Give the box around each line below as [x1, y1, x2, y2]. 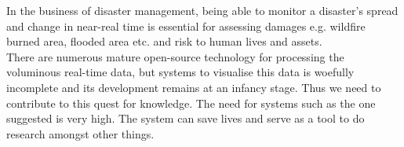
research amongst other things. [6, 125, 155, 141]
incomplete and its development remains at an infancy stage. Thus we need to [6, 79, 381, 95]
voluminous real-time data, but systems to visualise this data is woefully [6, 64, 355, 80]
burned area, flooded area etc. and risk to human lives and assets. [6, 33, 322, 50]
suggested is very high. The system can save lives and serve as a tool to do [6, 110, 365, 127]
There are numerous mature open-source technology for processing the [6, 48, 344, 64]
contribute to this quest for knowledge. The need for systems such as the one [6, 94, 376, 111]
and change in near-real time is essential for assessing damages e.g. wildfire [6, 17, 366, 34]
